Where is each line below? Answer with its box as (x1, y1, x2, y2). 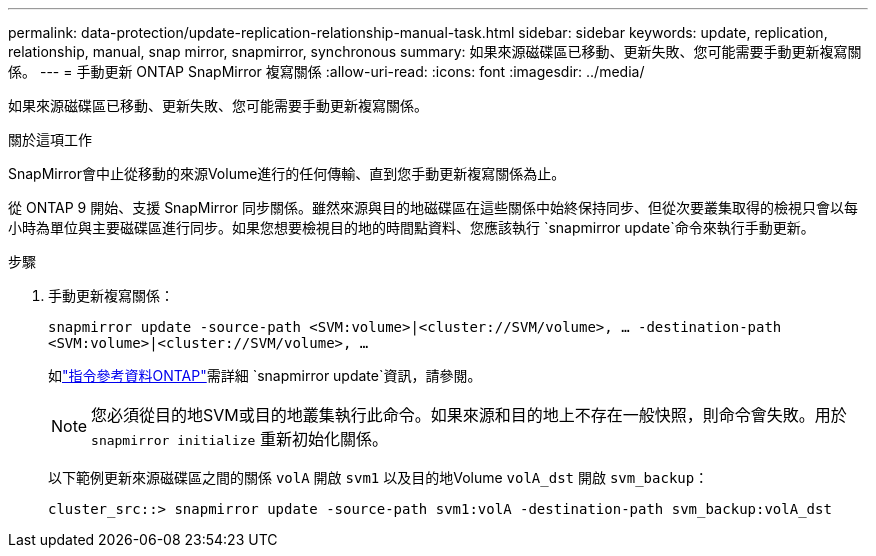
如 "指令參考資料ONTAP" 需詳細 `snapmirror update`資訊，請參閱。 (48, 367, 482, 384)
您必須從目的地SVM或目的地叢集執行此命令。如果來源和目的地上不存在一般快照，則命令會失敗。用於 (91, 405, 847, 425)
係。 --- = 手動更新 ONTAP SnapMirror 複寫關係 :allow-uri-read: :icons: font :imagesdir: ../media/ (8, 63, 645, 80)
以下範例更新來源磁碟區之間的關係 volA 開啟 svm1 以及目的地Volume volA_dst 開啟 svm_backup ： (48, 469, 709, 486)
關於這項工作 (8, 131, 92, 148)
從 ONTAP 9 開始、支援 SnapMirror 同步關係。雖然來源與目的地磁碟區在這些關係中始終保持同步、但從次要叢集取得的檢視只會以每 (8, 199, 858, 216)
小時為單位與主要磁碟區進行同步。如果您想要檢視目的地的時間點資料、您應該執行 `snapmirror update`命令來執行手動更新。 (8, 219, 815, 236)
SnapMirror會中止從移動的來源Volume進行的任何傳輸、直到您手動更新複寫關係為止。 (8, 165, 566, 182)
